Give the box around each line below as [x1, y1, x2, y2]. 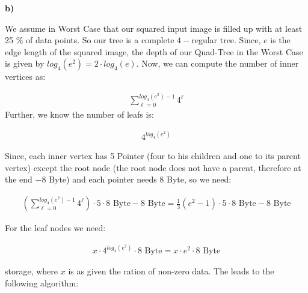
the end [5, 173, 32, 186]
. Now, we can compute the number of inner [136, 57, 299, 70]
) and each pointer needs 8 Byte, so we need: [66, 173, 232, 186]
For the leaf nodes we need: [5, 222, 106, 234]
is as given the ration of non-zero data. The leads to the [68, 265, 274, 277]
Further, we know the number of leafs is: [5, 108, 154, 121]
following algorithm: [5, 276, 79, 289]
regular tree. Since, [191, 34, 261, 46]
